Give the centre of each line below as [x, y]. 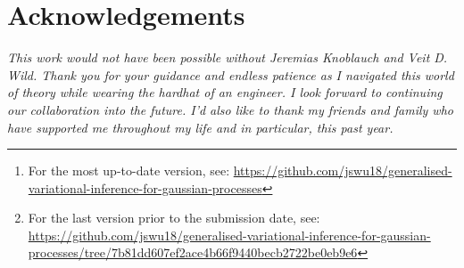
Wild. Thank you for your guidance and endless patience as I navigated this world [231, 74]
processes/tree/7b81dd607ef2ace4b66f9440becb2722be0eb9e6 [193, 252]
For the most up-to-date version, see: [129, 171]
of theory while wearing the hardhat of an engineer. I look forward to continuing [225, 92]
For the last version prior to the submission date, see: [174, 218]
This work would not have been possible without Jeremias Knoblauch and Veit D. [228, 57]
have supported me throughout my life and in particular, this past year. [200, 127]
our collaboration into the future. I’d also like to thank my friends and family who [230, 109]
